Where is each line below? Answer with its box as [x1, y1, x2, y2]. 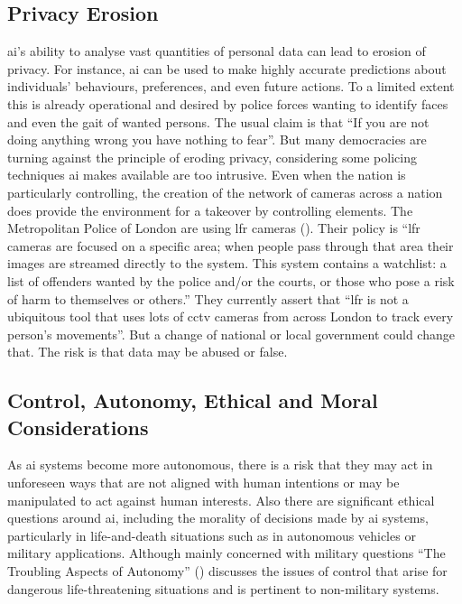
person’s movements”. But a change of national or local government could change [7, 324, 455, 343]
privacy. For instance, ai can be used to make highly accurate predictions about [7, 59, 447, 78]
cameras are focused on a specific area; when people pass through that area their [7, 236, 454, 255]
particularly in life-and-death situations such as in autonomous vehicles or [7, 525, 416, 544]
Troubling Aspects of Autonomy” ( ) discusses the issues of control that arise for [7, 562, 448, 581]
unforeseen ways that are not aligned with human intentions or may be [7, 473, 400, 492]
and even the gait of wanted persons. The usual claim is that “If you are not [7, 112, 430, 131]
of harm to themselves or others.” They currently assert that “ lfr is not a [7, 289, 409, 308]
